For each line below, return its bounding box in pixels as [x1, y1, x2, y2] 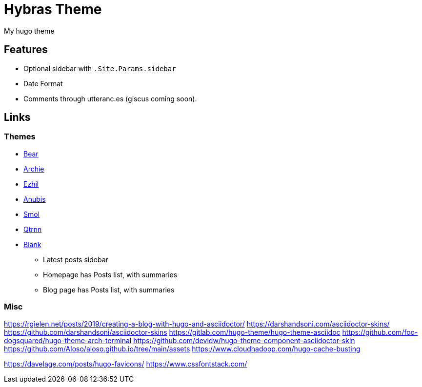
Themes [4, 132, 36, 142]
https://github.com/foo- [342, 328, 418, 336]
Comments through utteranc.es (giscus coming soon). [23, 94, 197, 103]
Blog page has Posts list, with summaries [43, 285, 175, 294]
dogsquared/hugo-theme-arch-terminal [4, 336, 132, 345]
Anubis [23, 194, 46, 203]
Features [4, 43, 48, 56]
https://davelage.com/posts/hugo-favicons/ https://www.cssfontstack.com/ [4, 359, 247, 368]
